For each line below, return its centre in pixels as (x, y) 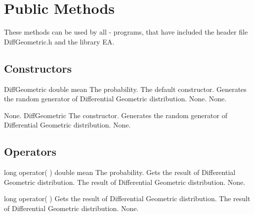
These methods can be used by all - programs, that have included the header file (126, 32)
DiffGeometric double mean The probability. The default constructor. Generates (125, 89)
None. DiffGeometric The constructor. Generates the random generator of (116, 115)
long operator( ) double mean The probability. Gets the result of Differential (120, 172)
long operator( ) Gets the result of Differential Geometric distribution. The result (127, 198)
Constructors (38, 68)
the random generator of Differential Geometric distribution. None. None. (115, 99)
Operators (30, 151)
